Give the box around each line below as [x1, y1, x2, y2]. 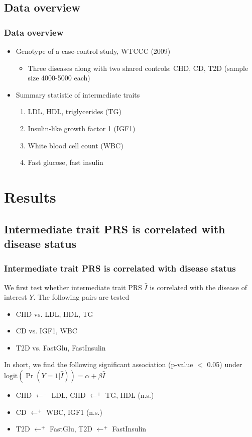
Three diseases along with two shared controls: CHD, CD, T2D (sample [28, 62, 248, 73]
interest [4, 292, 27, 302]
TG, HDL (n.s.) [105, 390, 154, 400]
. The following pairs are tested [33, 292, 130, 302]
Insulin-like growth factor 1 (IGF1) [28, 123, 136, 133]
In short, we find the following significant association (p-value [4, 359, 193, 370]
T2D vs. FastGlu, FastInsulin [16, 342, 106, 353]
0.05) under [207, 359, 242, 370]
